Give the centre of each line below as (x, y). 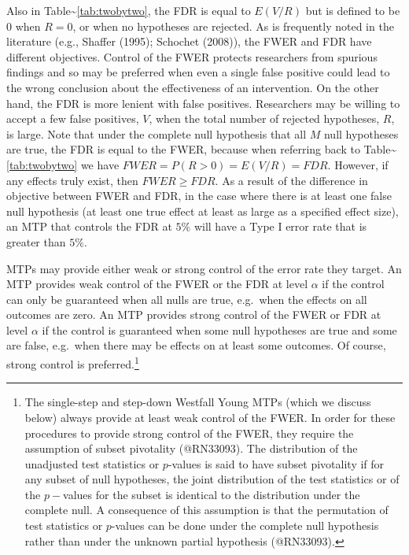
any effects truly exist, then (72, 180)
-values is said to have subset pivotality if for (276, 463)
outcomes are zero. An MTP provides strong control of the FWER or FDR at (194, 314)
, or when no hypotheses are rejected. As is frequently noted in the (233, 26)
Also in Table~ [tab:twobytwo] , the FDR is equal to (129, 10)
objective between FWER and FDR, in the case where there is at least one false (199, 196)
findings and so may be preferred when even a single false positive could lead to (198, 72)
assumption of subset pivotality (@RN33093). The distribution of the (191, 448)
